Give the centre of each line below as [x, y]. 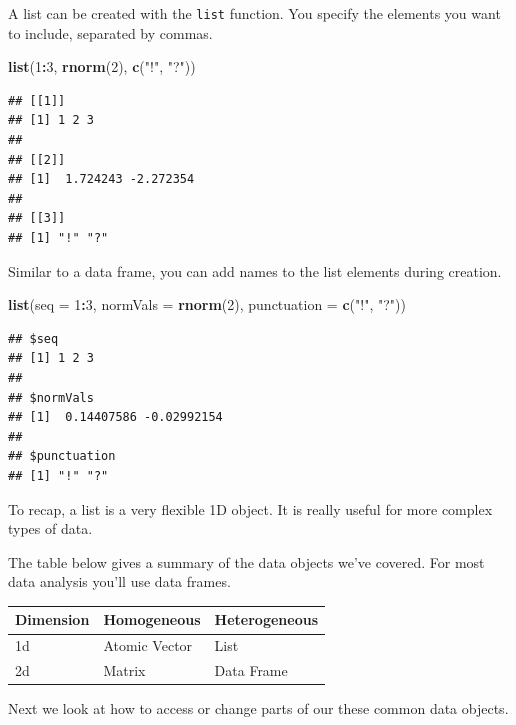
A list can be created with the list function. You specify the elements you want [254, 13]
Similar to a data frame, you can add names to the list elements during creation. [255, 270]
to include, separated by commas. [110, 32]
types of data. [50, 528]
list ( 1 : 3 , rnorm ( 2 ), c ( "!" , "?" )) [102, 66]
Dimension [52, 619]
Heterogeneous [266, 619]
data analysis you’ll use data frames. [119, 581]
